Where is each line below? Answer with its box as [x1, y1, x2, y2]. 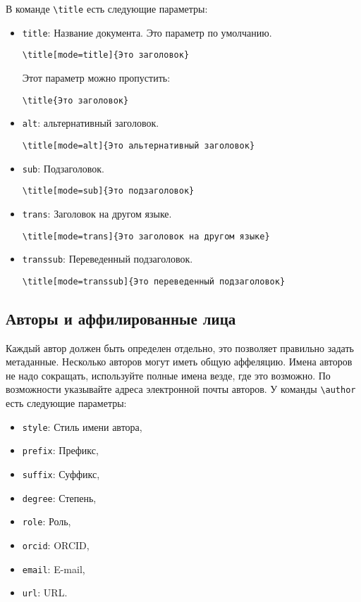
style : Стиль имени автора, [22, 419, 142, 434]
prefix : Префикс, [22, 443, 99, 458]
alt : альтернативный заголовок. [22, 115, 159, 130]
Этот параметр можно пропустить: [22, 70, 171, 84]
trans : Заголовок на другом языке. [22, 206, 172, 220]
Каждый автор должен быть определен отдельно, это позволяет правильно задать [6, 340, 354, 355]
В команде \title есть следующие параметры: [6, 1, 208, 15]
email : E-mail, [22, 561, 85, 576]
